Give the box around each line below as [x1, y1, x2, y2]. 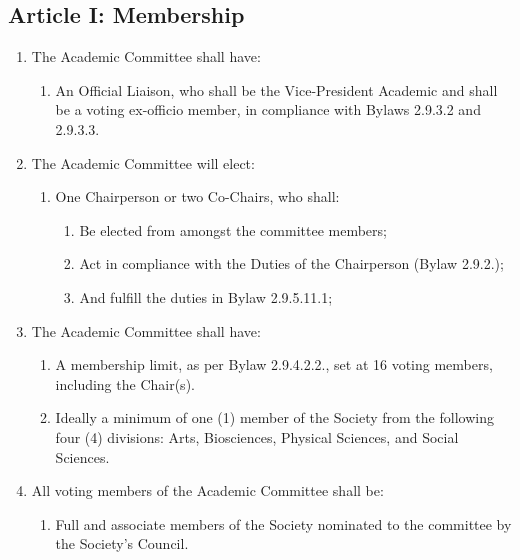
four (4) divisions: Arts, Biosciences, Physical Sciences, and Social [55, 426, 459, 447]
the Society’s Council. [55, 533, 189, 554]
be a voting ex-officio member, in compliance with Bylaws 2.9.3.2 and [55, 99, 481, 120]
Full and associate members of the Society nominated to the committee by [55, 513, 512, 534]
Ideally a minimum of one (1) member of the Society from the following [55, 407, 494, 428]
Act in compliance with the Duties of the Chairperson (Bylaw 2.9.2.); [79, 253, 504, 274]
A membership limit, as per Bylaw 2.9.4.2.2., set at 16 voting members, [55, 354, 493, 375]
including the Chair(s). [55, 373, 195, 394]
